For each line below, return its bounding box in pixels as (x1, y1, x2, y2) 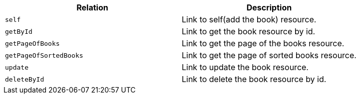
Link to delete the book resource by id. (181, 74, 327, 84)
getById (5, 27, 32, 35)
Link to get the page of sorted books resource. (181, 50, 357, 60)
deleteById (5, 75, 44, 83)
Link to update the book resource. (181, 62, 309, 72)
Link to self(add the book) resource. (181, 14, 317, 24)
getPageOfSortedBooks (5, 51, 83, 59)
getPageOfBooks (5, 39, 60, 47)
